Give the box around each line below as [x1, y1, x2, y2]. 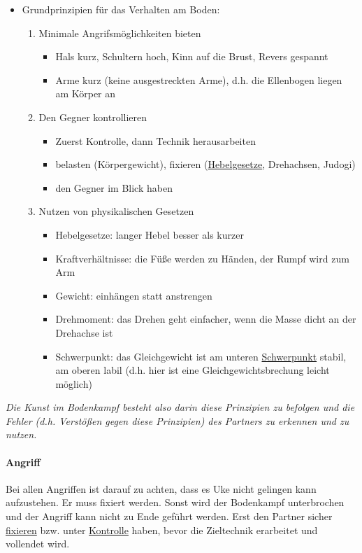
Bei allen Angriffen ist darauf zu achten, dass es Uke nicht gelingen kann [6, 481, 317, 496]
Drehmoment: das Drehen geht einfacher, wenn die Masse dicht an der [55, 311, 356, 326]
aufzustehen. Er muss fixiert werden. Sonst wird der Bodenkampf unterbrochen [6, 495, 345, 510]
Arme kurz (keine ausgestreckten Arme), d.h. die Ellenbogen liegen [55, 72, 342, 87]
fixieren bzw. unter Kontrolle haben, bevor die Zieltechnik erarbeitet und [6, 522, 318, 537]
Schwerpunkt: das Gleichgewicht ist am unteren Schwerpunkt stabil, [55, 349, 347, 363]
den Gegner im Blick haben [55, 180, 173, 195]
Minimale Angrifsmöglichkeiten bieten [38, 25, 201, 40]
